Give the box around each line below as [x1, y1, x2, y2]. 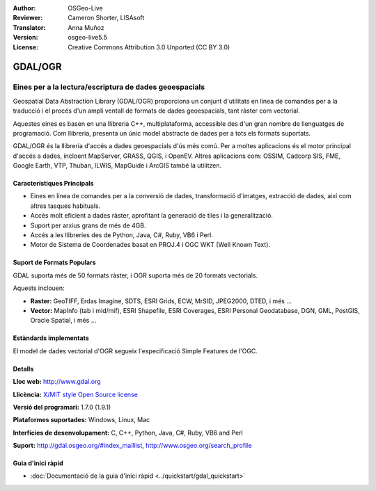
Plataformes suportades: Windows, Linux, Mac [13, 416, 150, 424]
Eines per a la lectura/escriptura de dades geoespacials [13, 82, 205, 92]
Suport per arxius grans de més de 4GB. [30, 221, 146, 230]
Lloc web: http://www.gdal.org [13, 378, 101, 386]
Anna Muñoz [68, 23, 104, 31]
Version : [13, 33, 38, 42]
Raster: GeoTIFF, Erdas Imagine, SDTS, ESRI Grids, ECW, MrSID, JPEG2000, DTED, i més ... [30, 296, 292, 305]
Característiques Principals [13, 179, 94, 188]
